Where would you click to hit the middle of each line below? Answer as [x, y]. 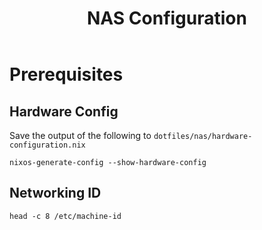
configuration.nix [47, 145]
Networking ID [55, 193]
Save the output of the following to [80, 135]
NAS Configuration [167, 18]
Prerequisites [66, 74]
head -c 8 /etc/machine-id [65, 216]
